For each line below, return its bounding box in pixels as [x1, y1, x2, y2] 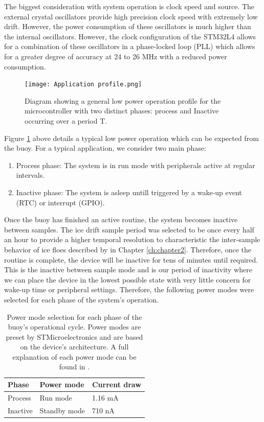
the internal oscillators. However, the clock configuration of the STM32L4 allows [4, 31, 256, 41]
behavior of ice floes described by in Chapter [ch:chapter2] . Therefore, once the [4, 244, 252, 254]
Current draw [92, 379, 141, 390]
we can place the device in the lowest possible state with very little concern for [4, 274, 251, 285]
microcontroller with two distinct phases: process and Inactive [25, 105, 219, 116]
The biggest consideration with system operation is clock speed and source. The [4, 1, 255, 11]
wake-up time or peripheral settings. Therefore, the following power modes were [4, 284, 254, 295]
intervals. [16, 170, 45, 180]
